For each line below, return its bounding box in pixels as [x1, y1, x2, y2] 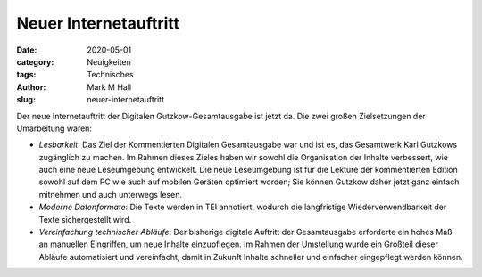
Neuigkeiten [87, 56, 131, 67]
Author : [16, 81, 46, 93]
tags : [16, 69, 37, 80]
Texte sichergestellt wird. [38, 214, 132, 224]
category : [16, 56, 54, 67]
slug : [16, 94, 36, 105]
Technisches [87, 69, 134, 80]
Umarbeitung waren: [16, 123, 93, 134]
